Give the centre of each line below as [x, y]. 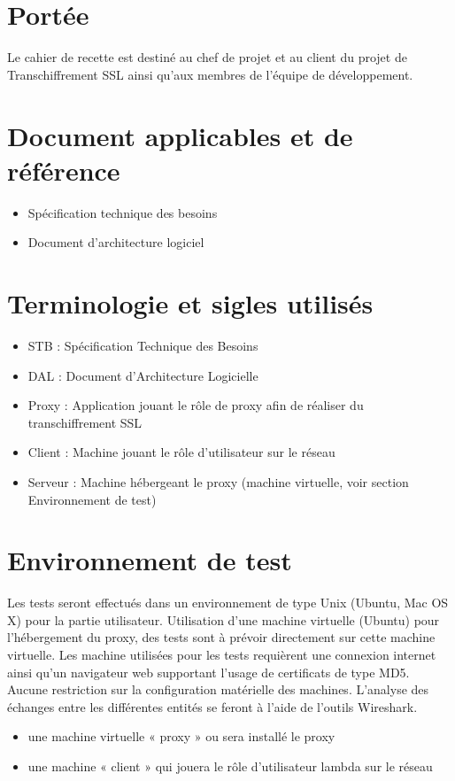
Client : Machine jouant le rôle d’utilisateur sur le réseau [181, 452]
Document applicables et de [180, 135]
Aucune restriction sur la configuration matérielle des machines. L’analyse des [218, 689]
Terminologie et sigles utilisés [190, 303]
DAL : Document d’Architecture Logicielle [143, 375]
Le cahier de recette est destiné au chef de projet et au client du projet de [207, 57]
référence [64, 170]
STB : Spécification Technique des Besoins [143, 345]
